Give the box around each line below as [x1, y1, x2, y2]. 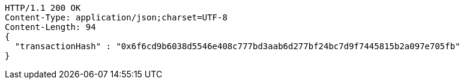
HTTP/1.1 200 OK [5, 3, 81, 13]
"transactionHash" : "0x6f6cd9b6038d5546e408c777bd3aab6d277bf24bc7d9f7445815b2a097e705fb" [14, 41, 460, 51]
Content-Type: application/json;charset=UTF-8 [5, 13, 227, 22]
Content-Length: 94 [5, 22, 96, 32]
